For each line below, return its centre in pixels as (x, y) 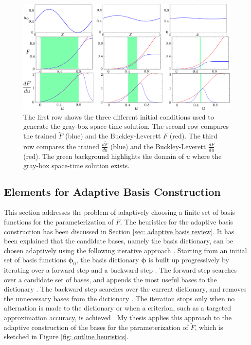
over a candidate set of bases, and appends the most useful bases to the (110, 279)
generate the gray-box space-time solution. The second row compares (126, 126)
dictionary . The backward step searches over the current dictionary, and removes (125, 289)
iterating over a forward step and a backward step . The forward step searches (120, 270)
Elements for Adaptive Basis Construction (112, 192)
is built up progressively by (189, 260)
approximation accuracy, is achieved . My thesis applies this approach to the (118, 318)
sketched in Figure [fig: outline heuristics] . (66, 336)
